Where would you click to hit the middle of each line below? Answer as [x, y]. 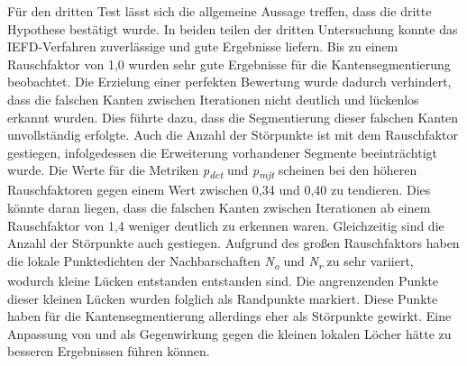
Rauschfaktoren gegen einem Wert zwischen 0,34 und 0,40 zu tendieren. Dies [219, 190]
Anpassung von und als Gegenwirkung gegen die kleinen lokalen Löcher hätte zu [229, 333]
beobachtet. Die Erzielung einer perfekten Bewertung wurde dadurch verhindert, [229, 82]
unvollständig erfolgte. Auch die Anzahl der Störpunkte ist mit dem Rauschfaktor [233, 135]
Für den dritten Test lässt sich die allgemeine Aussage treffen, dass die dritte [220, 11]
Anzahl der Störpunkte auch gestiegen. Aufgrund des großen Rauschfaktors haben [233, 243]
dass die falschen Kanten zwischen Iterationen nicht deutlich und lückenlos [213, 99]
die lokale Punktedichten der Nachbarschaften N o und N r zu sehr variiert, [211, 261]
